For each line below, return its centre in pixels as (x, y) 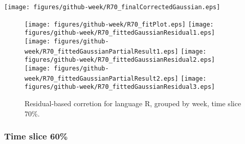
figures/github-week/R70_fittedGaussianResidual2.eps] (120, 60)
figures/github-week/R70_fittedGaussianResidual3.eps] (120, 87)
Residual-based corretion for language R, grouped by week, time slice (133, 103)
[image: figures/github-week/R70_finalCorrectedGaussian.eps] (112, 7)
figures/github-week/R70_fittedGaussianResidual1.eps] (120, 33)
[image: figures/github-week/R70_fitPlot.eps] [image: (119, 24)
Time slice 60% (36, 136)
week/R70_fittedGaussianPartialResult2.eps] (102, 78)
